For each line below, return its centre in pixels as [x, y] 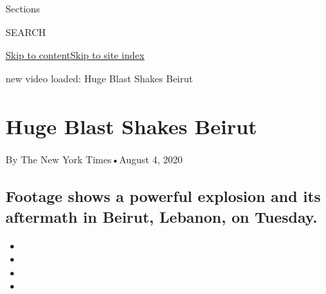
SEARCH [26, 31]
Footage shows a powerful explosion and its [163, 196]
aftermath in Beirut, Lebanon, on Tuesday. [162, 216]
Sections [23, 8]
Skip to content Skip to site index [75, 55]
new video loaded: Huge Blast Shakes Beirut [99, 78]
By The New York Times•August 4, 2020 [94, 159]
